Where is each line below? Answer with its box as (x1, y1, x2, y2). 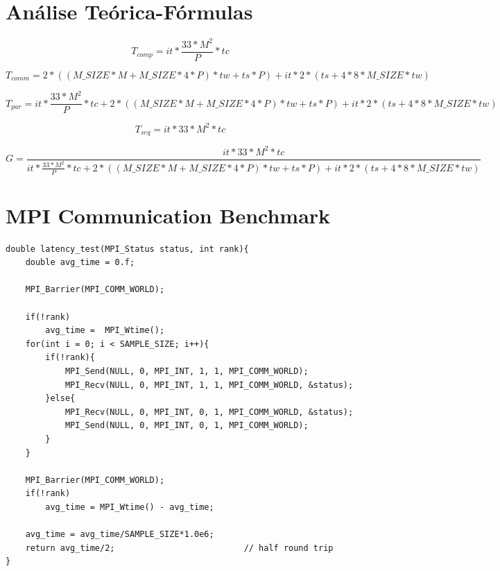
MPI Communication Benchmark (6, 201, 331, 229)
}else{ (45, 393, 76, 404)
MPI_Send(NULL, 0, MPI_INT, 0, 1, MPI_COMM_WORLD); (64, 420, 309, 431)
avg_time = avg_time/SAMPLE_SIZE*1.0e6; (25, 529, 214, 540)
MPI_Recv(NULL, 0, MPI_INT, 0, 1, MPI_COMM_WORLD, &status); (64, 407, 354, 417)
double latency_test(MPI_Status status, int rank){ (6, 244, 249, 254)
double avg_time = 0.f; (25, 257, 135, 268)
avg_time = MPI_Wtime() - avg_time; (45, 502, 214, 512)
